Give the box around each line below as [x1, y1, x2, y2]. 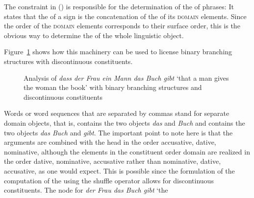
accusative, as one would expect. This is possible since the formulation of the [4, 165, 235, 176]
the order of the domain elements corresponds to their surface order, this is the [4, 21, 240, 31]
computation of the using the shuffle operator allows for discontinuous [4, 175, 214, 185]
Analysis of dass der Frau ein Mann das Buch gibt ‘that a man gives [24, 72, 229, 83]
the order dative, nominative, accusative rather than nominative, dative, [4, 156, 221, 166]
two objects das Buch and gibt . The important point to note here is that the [4, 127, 233, 137]
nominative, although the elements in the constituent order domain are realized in [4, 146, 250, 156]
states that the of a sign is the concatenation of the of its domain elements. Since [4, 11, 247, 21]
